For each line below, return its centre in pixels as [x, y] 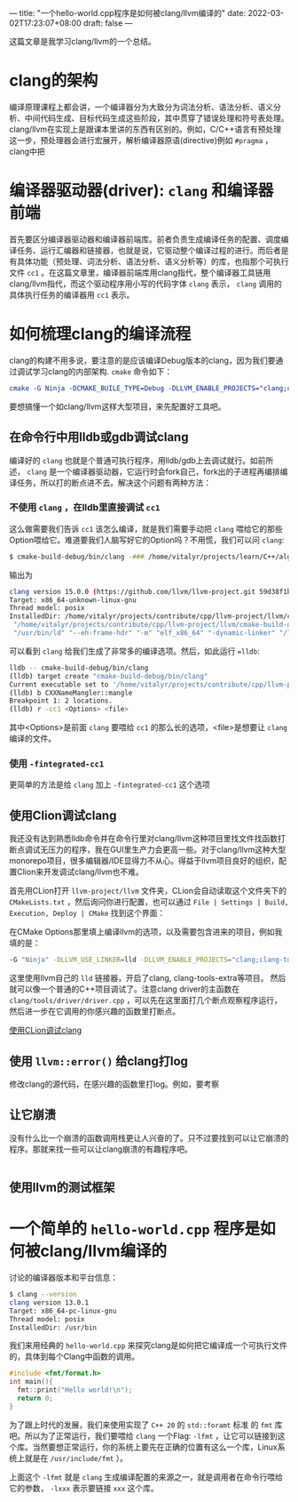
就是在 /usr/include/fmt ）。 [76, 1458]
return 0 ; [35, 1399]
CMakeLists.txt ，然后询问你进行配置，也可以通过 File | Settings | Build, [149, 902]
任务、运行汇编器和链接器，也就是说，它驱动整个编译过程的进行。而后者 [149, 250]
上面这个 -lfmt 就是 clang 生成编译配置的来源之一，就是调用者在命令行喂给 [146, 1477]
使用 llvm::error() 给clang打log [99, 1061]
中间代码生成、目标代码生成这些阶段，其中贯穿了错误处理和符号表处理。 [157, 117]
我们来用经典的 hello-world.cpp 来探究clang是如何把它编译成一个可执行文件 [149, 1345]
